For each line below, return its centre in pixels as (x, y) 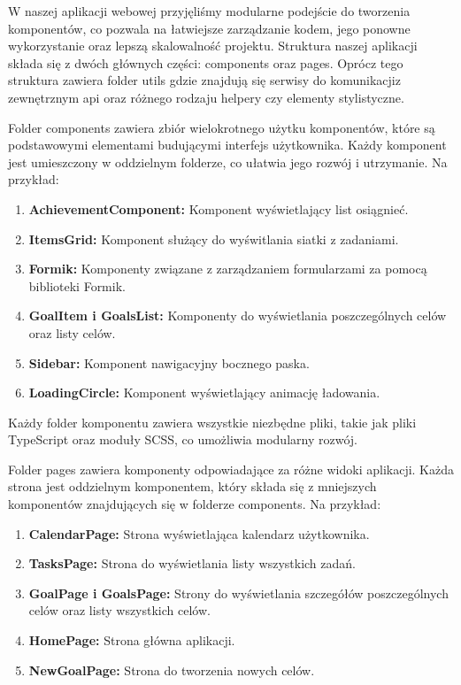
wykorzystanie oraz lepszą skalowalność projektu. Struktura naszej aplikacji (213, 46)
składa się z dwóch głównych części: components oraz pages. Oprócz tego (206, 62)
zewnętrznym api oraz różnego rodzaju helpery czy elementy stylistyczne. (206, 97)
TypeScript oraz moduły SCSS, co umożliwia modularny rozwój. (183, 439)
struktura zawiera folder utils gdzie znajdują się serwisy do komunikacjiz (204, 80)
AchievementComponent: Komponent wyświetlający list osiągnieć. (219, 208)
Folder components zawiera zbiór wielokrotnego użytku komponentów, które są (222, 127)
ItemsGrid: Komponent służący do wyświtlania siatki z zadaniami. (214, 239)
